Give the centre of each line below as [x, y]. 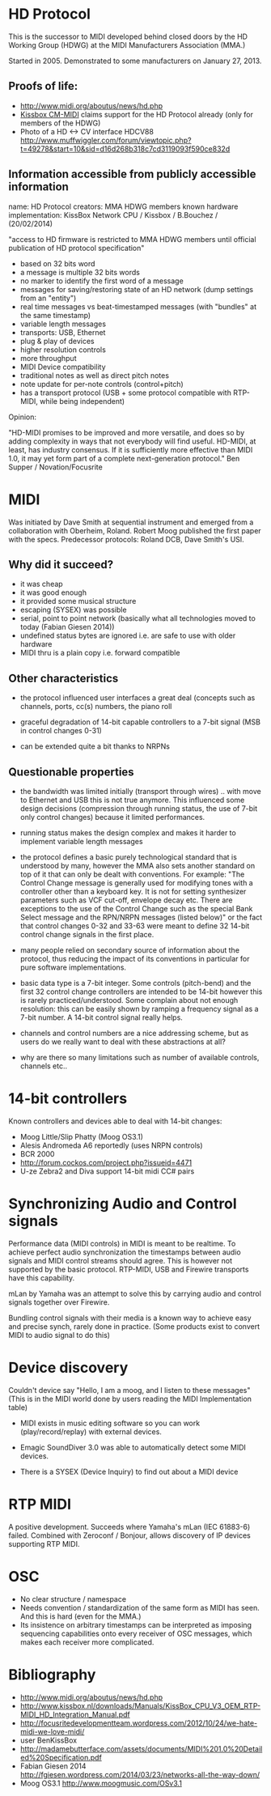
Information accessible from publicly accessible [132, 174]
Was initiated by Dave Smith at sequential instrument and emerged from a [131, 522]
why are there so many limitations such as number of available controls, [140, 1057]
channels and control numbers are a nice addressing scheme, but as [134, 1033]
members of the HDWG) [60, 123]
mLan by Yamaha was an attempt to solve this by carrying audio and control [135, 1293]
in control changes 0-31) [61, 731]
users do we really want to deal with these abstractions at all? [123, 1042]
